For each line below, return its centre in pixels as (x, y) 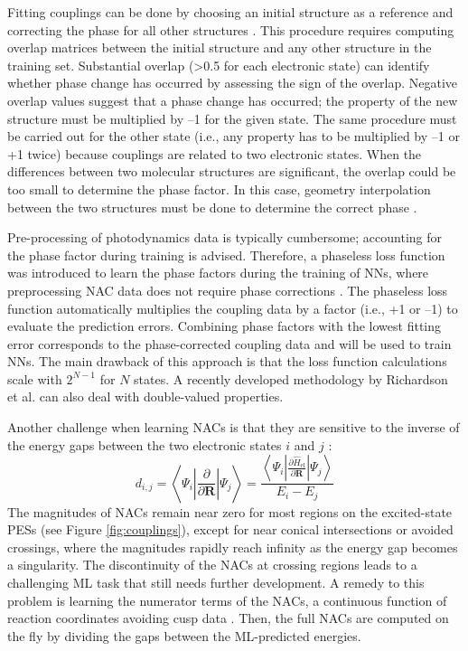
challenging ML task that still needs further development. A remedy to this (216, 583)
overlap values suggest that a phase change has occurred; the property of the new (233, 100)
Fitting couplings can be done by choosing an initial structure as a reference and (230, 12)
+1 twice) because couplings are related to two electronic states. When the (215, 153)
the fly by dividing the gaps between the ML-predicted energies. (184, 635)
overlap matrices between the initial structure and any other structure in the (220, 47)
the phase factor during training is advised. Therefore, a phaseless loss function (226, 255)
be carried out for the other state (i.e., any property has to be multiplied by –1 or (234, 136)
